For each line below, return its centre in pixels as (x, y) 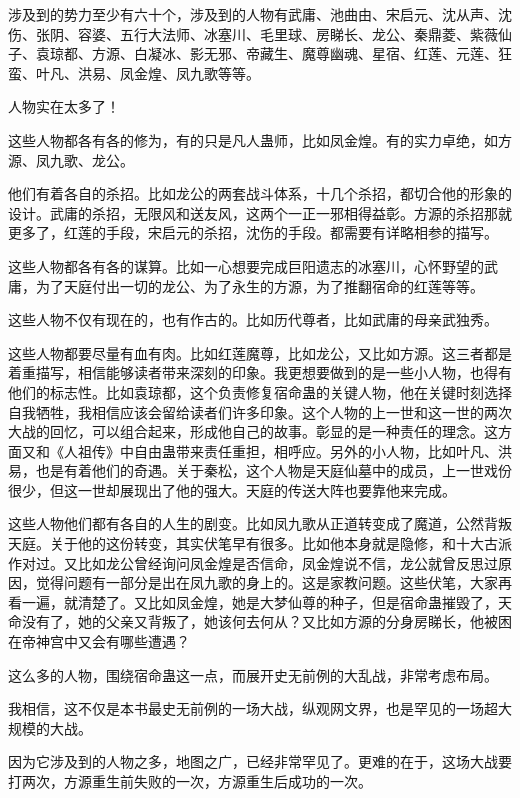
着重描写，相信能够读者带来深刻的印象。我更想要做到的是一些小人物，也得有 (260, 372)
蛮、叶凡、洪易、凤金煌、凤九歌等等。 (134, 72)
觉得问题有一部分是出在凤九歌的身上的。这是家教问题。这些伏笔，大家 (266, 582)
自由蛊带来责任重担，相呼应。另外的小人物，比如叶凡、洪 (322, 450)
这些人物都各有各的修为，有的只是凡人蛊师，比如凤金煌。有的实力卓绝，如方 (260, 139)
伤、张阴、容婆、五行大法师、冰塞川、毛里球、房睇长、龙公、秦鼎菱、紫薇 (253, 33)
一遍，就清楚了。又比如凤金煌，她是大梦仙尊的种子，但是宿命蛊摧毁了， (259, 601)
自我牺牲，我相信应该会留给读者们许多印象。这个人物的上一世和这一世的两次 (260, 411)
